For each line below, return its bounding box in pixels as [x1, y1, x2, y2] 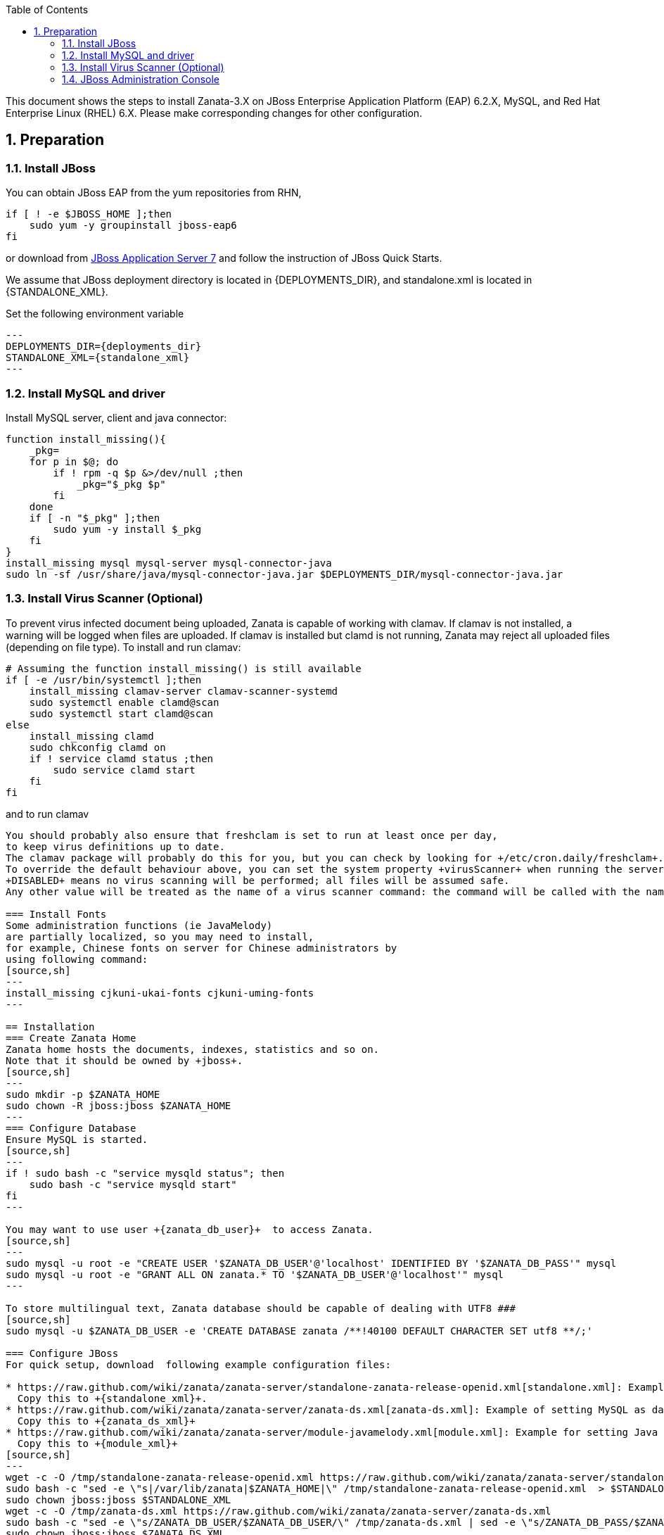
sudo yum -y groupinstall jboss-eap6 [29, 220, 237, 232]
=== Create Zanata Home [6, 1032, 136, 1044]
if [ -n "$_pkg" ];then [29, 512, 160, 524]
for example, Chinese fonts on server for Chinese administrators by [6, 942, 397, 954]
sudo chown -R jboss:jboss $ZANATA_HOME [6, 1099, 231, 1111]
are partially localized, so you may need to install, [6, 930, 314, 942]
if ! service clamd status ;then [29, 752, 214, 764]
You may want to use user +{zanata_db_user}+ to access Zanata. [6, 1223, 373, 1235]
